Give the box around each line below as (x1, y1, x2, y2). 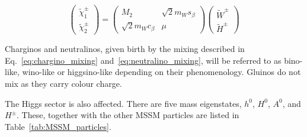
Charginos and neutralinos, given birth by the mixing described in (5, 43, 245, 55)
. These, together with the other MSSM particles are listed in (17, 109, 239, 121)
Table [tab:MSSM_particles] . (5, 120, 111, 132)
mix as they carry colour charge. (5, 77, 122, 89)
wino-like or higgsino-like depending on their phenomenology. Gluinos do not (22, 66, 301, 78)
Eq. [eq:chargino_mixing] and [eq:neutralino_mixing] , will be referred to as (5, 54, 282, 66)
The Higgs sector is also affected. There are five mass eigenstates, (5, 97, 242, 109)
